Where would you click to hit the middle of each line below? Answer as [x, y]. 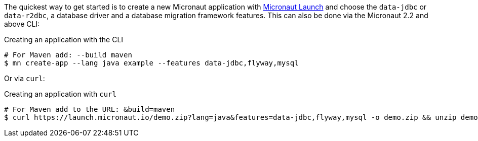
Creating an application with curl [60, 94]
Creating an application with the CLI [64, 40]
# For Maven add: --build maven [68, 55]
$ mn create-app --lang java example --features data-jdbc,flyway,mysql [151, 63]
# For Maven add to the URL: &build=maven [90, 109]
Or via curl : [25, 78]
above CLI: [22, 24]
